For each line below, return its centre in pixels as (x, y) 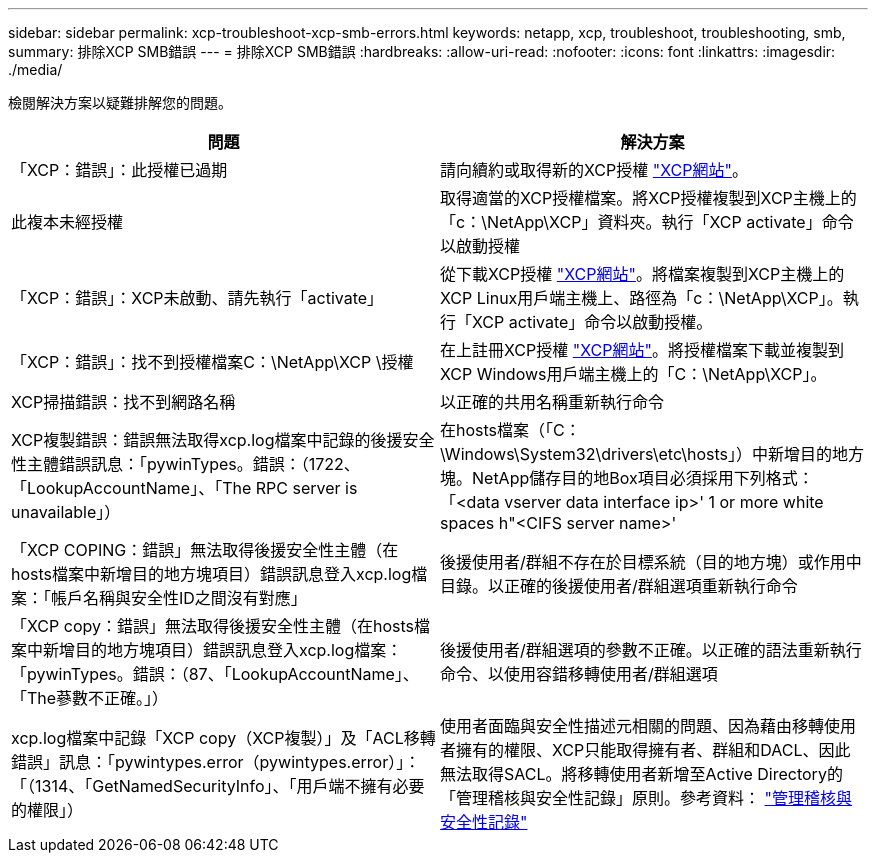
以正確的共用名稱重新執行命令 (552, 402)
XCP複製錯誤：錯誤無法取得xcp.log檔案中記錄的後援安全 (223, 440)
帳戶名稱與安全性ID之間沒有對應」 (179, 598)
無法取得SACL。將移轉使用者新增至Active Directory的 (641, 774)
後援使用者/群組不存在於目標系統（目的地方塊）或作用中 (651, 562)
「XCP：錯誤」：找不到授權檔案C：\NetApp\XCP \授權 (212, 362)
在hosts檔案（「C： (510, 430)
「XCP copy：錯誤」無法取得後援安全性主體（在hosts (213, 626)
